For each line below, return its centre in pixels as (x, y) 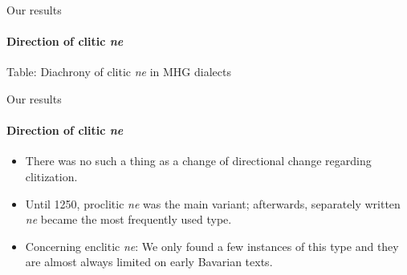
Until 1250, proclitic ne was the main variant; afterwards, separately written (213, 203)
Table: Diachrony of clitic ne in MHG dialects (119, 72)
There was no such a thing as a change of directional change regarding (198, 161)
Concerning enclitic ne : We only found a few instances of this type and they (212, 246)
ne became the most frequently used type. (128, 219)
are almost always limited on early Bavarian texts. (149, 262)
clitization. (51, 176)
